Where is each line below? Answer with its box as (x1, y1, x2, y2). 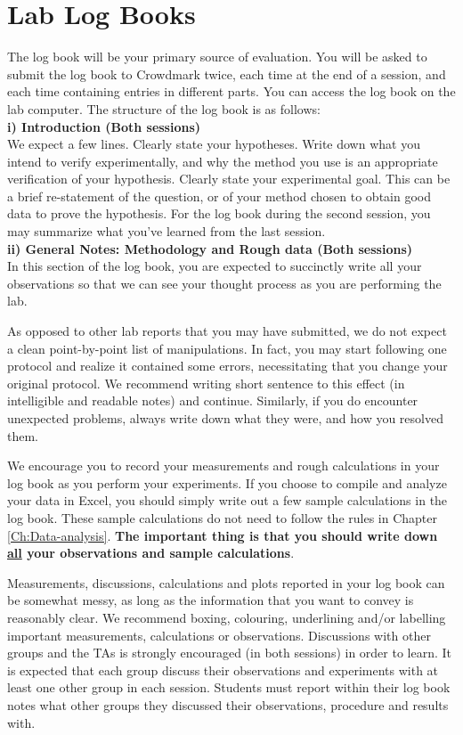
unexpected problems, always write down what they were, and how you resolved (7, 409, 443, 427)
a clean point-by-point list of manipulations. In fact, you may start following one (7, 339, 447, 357)
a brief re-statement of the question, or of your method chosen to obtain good (7, 186, 431, 205)
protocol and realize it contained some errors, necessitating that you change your (7, 356, 448, 375)
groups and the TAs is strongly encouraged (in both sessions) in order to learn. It (7, 643, 452, 662)
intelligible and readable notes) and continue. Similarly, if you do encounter (7, 391, 418, 410)
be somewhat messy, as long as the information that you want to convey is (7, 591, 414, 609)
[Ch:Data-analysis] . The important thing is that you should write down (7, 526, 438, 544)
